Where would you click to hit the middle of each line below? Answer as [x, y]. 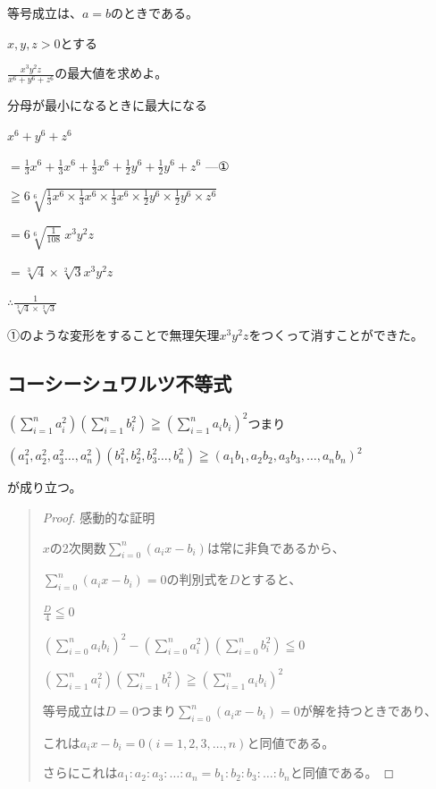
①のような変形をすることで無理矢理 [113, 335]
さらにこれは [80, 772]
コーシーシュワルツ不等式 [120, 383]
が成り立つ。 [45, 487]
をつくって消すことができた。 [336, 335]
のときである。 [155, 13]
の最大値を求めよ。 [111, 73]
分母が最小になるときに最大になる [107, 105]
